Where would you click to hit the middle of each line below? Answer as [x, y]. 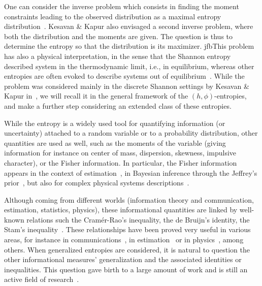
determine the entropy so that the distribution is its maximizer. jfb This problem [129, 46]
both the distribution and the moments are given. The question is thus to [119, 36]
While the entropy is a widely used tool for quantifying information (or [115, 123]
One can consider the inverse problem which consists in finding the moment [122, 6]
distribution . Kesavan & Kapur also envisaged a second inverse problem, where [129, 26]
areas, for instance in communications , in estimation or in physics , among [124, 240]
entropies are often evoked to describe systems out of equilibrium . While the [124, 76]
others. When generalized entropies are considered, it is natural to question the [127, 249]
